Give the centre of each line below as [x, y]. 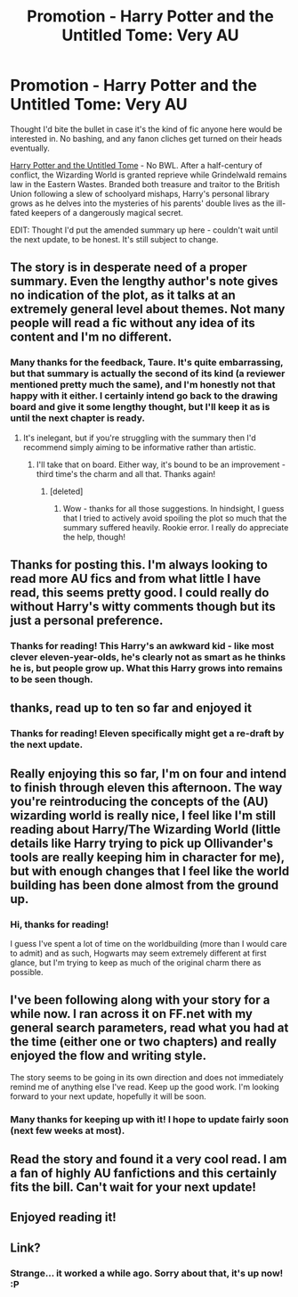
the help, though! [94, 537]
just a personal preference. [87, 621]
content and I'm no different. [91, 337]
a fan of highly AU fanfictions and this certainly [144, 1174]
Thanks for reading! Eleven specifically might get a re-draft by [147, 734]
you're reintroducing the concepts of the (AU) [140, 801]
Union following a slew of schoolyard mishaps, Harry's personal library [140, 193]
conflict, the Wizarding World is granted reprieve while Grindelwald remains [149, 175]
